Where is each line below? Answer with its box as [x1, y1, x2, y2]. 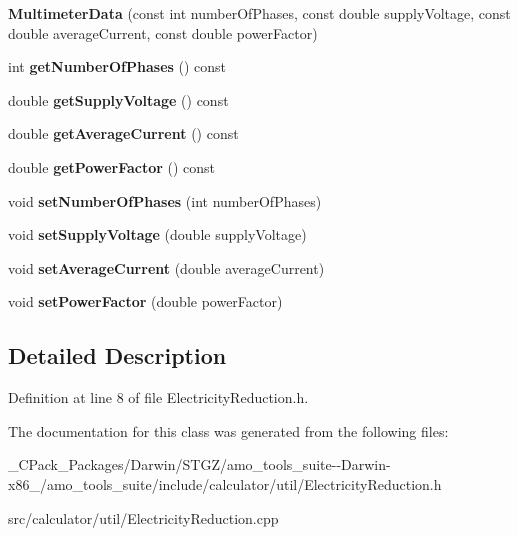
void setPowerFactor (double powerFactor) [8, 291, 283, 312]
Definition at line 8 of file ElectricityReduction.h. [8, 387, 309, 408]
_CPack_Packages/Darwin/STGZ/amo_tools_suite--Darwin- [8, 454, 391, 475]
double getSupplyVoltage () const [8, 89, 229, 110]
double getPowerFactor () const [8, 156, 216, 177]
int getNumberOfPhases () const [8, 56, 227, 77]
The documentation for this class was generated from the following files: [8, 420, 449, 441]
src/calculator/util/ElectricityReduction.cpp [8, 507, 279, 528]
